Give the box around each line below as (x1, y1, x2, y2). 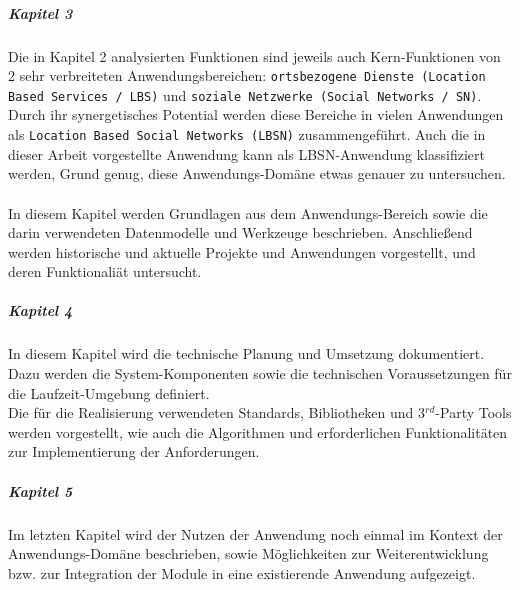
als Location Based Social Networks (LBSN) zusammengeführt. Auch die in (8, 124, 486, 145)
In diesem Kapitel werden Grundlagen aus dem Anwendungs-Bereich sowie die (8, 202, 488, 223)
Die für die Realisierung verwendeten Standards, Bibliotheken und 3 (8, 402, 426, 423)
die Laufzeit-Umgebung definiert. (8, 382, 210, 403)
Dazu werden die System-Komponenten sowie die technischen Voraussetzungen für (8, 363, 512, 384)
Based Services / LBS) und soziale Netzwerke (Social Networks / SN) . (8, 84, 482, 105)
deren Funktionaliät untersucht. (8, 261, 202, 282)
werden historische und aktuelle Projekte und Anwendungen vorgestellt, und (8, 241, 476, 262)
